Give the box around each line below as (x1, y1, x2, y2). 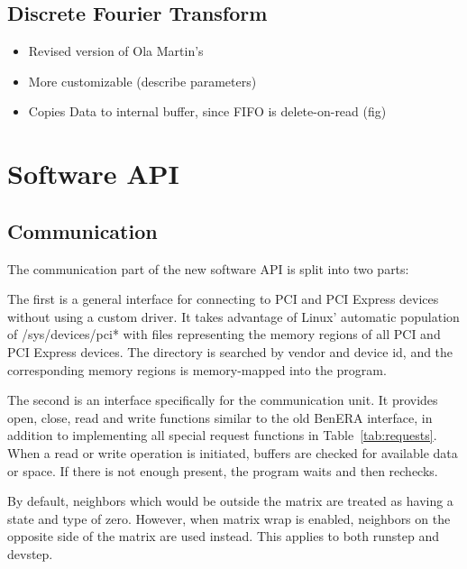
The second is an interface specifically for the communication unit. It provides (7, 390, 438, 409)
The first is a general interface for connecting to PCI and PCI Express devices (7, 289, 439, 308)
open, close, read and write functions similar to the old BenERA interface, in (7, 408, 433, 427)
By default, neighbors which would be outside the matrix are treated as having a (7, 491, 453, 510)
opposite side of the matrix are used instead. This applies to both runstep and (7, 527, 440, 546)
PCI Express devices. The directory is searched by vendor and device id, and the (7, 342, 453, 361)
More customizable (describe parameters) (28, 71, 257, 90)
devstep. (7, 544, 53, 563)
